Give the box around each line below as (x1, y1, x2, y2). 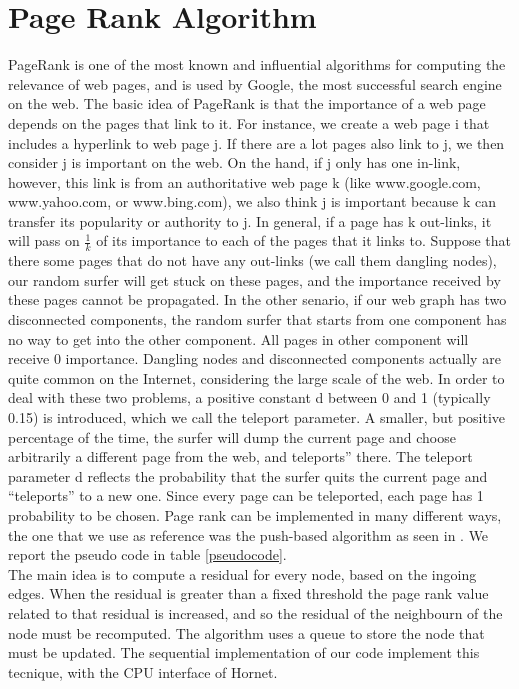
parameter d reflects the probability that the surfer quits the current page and (8, 465, 488, 486)
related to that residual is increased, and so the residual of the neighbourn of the (8, 602, 503, 623)
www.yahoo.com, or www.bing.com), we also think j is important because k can (8, 191, 496, 212)
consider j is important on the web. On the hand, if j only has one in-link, (8, 152, 461, 173)
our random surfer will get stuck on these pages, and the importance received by (8, 269, 501, 290)
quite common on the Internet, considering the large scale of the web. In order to (8, 367, 505, 388)
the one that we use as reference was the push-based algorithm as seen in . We (8, 524, 489, 545)
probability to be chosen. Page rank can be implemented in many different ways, (8, 505, 502, 526)
